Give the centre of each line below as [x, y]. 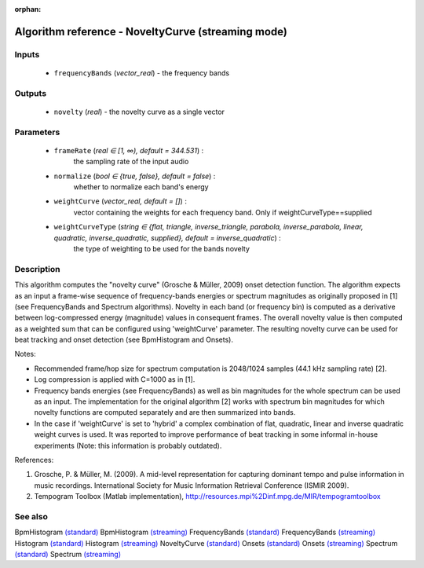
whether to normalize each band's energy [141, 187]
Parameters [37, 132]
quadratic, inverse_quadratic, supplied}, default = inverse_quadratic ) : [168, 238]
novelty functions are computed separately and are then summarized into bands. [165, 412]
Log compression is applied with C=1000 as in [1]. [115, 379]
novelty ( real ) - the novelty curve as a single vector [139, 112]
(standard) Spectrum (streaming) [68, 555]
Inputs [27, 54]
